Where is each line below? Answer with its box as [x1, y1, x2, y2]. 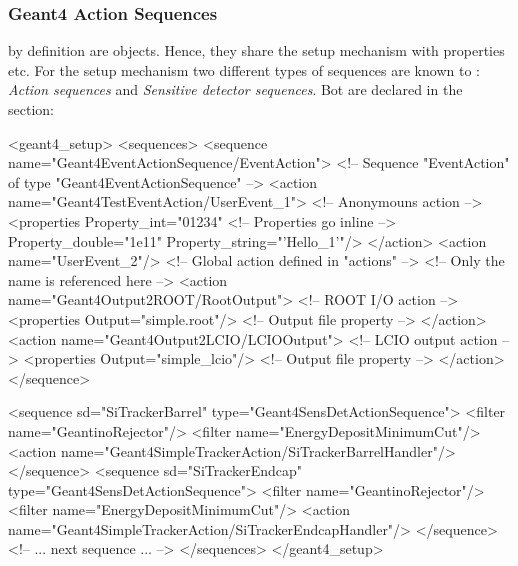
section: [8, 99, 54, 119]
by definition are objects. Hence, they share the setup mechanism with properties [8, 40, 505, 61]
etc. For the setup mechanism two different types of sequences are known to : [8, 59, 480, 80]
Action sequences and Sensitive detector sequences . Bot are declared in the [8, 79, 463, 100]
